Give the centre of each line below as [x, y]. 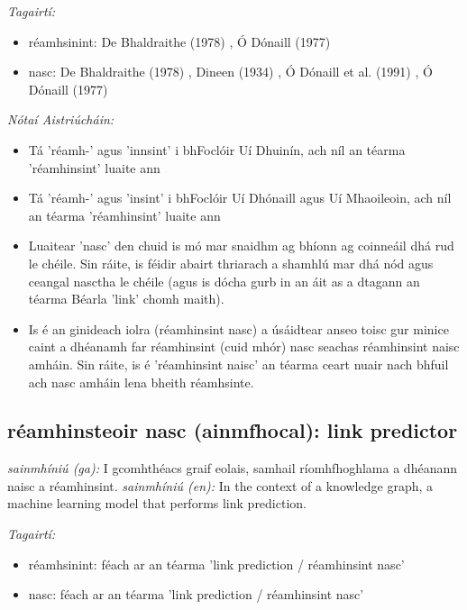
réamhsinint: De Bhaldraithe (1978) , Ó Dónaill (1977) [179, 41]
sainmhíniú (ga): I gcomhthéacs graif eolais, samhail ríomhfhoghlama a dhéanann [232, 468]
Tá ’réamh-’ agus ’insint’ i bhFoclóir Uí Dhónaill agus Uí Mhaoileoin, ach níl [240, 198]
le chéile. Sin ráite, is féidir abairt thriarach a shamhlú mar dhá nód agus [231, 263]
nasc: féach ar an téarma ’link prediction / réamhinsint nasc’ [196, 594]
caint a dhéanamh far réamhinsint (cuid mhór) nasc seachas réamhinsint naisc [244, 346]
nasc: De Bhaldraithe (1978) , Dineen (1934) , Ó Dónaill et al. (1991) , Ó [230, 72]
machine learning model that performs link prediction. [157, 503]
